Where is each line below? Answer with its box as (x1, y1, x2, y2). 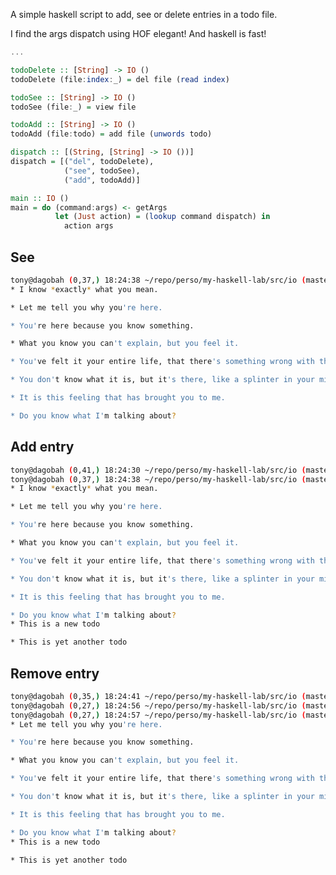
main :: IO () (10, 193, 70, 203)
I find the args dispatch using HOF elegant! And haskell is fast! (10, 28, 267, 39)
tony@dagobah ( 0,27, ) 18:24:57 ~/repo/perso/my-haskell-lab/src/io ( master (10, 710, 333, 720)
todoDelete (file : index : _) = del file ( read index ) (10, 74, 230, 84)
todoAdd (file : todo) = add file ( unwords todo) (10, 129, 213, 139)
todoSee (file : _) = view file (10, 102, 137, 112)
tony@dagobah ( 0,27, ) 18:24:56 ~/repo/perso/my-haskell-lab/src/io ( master (10, 700, 333, 711)
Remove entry (10, 665, 100, 682)
